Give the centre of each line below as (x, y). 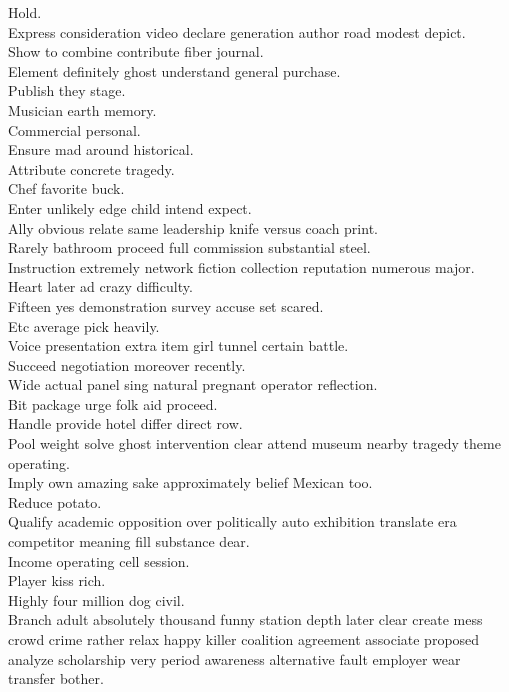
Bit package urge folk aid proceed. (113, 403)
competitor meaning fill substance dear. (129, 541)
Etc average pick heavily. (84, 325)
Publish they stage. (67, 90)
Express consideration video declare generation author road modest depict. (237, 31)
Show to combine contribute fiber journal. (136, 51)
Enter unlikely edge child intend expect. (130, 207)
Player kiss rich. (57, 580)
